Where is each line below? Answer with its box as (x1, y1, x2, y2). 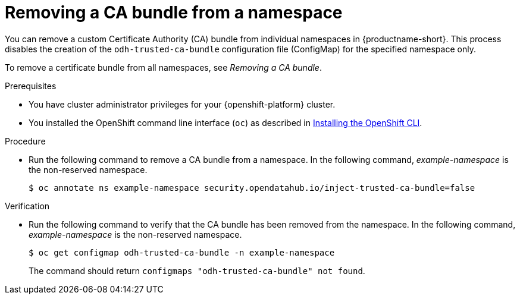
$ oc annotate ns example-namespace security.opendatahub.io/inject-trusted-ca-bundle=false (29, 182, 475, 193)
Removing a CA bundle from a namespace (5, 2, 343, 23)
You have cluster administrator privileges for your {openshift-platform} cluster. (29, 99, 336, 109)
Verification (5, 200, 50, 211)
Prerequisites (5, 80, 57, 91)
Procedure (5, 136, 46, 146)
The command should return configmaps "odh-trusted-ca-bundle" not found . (29, 265, 365, 276)
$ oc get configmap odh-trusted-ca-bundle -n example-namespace (29, 247, 335, 257)
